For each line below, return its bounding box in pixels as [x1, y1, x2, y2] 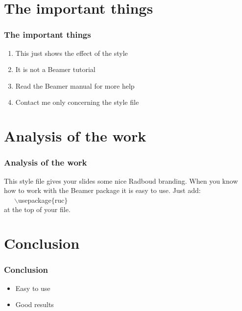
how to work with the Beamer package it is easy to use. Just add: [4, 185, 201, 195]
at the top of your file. [4, 204, 71, 215]
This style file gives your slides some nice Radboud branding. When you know [4, 175, 238, 186]
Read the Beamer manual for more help [15, 80, 135, 91]
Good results [15, 299, 54, 310]
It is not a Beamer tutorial [15, 64, 96, 74]
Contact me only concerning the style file [15, 97, 139, 107]
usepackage [18, 194, 51, 205]
